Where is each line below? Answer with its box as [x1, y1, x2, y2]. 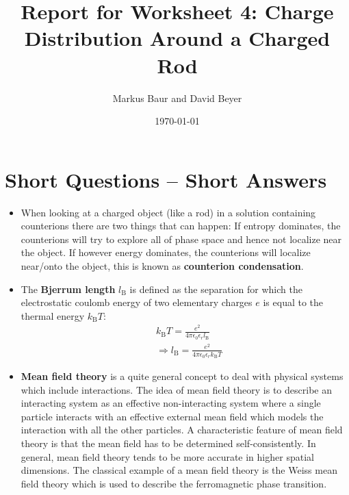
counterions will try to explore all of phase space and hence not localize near [21, 231, 341, 246]
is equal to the [263, 295, 324, 309]
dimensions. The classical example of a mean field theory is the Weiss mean [21, 463, 337, 477]
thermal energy [21, 308, 85, 322]
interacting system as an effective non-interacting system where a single [21, 396, 321, 410]
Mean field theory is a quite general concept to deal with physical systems [21, 369, 344, 383]
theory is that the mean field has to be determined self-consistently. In [21, 436, 316, 450]
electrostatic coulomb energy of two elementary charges [21, 295, 253, 309]
